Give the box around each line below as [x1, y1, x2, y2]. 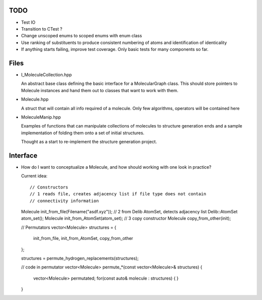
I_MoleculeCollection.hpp [21, 72, 72, 78]
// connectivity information [30, 198, 99, 204]
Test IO [21, 19, 36, 25]
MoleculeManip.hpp [21, 114, 61, 120]
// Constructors [30, 184, 68, 190]
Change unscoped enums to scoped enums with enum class [21, 33, 142, 39]
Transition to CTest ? [21, 26, 63, 32]
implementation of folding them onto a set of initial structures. [21, 130, 145, 136]
